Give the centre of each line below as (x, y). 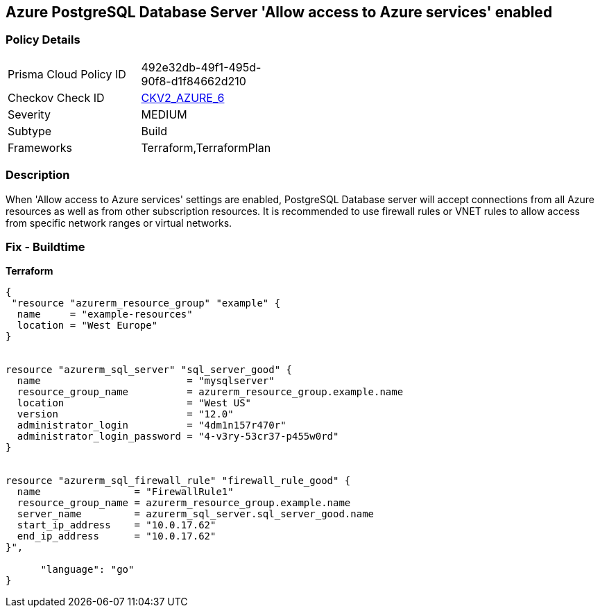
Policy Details (43, 40)
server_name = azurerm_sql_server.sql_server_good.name (196, 514)
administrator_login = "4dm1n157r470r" (152, 425)
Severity (29, 114)
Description (38, 175)
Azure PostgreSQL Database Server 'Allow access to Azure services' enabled (279, 12)
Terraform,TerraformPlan (206, 147)
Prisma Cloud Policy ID (67, 74)
